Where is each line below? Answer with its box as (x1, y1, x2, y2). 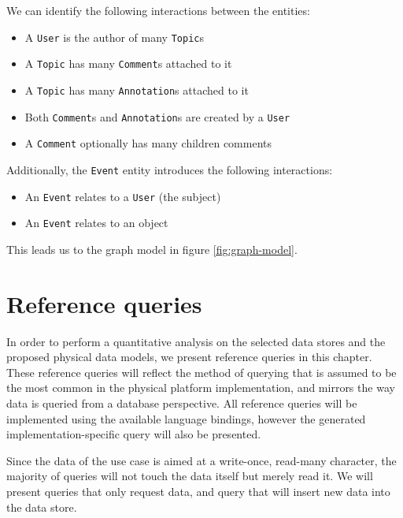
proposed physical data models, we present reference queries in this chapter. (6, 348, 372, 365)
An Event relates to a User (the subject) (24, 188, 221, 204)
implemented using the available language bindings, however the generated (6, 410, 366, 427)
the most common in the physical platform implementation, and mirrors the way (6, 379, 395, 396)
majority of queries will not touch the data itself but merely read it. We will (6, 468, 373, 484)
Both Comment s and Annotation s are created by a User (24, 108, 290, 125)
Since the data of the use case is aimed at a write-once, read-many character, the (6, 452, 397, 468)
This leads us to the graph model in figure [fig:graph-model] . (6, 240, 298, 257)
